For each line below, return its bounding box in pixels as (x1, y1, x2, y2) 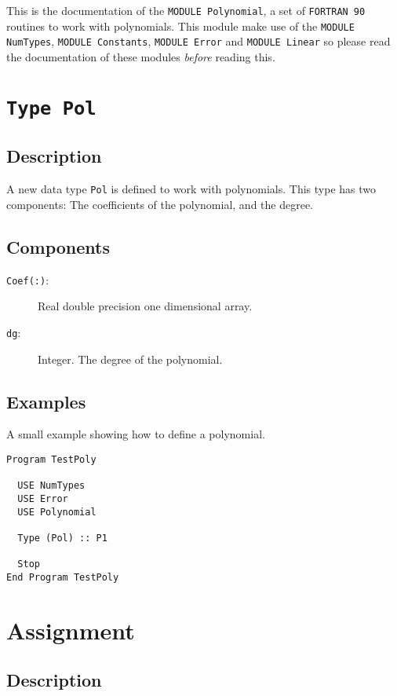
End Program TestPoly (6, 571, 119, 583)
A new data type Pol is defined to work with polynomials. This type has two (6, 181, 376, 197)
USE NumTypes (17, 480, 86, 492)
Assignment (6, 614, 135, 646)
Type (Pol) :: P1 (17, 532, 107, 544)
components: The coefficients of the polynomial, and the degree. (6, 196, 314, 212)
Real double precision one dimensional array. (38, 298, 253, 314)
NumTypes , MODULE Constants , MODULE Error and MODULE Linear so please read (6, 33, 391, 49)
